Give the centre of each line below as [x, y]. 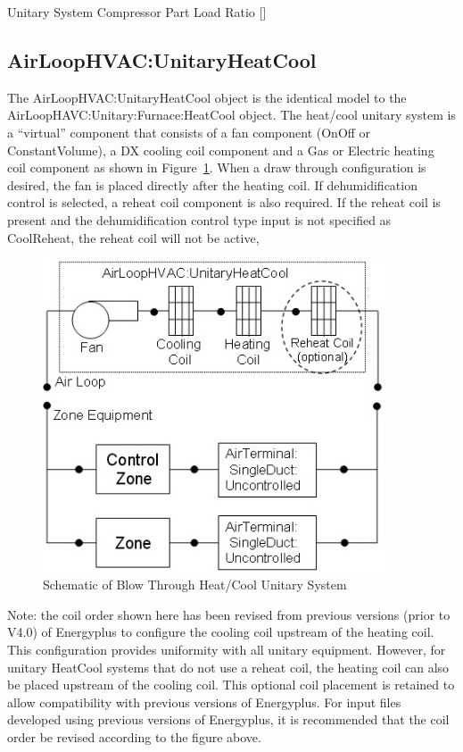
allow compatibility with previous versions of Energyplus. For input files [204, 702]
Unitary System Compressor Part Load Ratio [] [137, 12]
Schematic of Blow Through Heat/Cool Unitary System [195, 585]
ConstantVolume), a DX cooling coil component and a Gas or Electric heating [221, 150]
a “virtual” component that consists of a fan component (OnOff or [189, 132]
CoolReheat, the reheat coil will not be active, [133, 237]
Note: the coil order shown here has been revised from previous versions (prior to [229, 614]
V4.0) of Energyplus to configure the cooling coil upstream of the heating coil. [221, 632]
